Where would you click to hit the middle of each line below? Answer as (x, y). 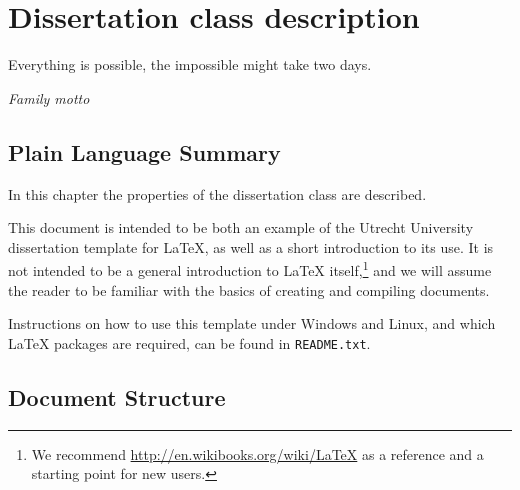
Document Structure (117, 396)
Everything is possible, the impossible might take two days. (190, 64)
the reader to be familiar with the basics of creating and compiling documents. (249, 289)
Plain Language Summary (144, 151)
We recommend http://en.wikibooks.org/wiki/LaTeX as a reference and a (257, 453)
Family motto (49, 97)
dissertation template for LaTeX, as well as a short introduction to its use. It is (251, 246)
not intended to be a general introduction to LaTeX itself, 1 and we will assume (250, 268)
